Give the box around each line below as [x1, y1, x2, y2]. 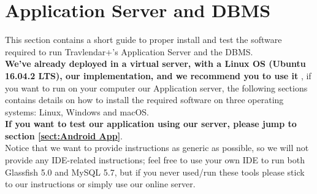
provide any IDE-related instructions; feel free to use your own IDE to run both [5, 153, 305, 166]
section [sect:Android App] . [5, 129, 123, 142]
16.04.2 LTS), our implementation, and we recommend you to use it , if [5, 69, 311, 82]
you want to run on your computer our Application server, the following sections [5, 81, 308, 94]
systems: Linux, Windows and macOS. [5, 105, 150, 118]
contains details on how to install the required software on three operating [5, 93, 284, 106]
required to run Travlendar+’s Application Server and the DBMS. [5, 45, 253, 58]
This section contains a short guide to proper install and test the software [5, 33, 282, 46]
